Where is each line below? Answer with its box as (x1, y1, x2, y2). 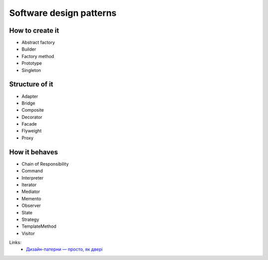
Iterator (21, 182, 37, 188)
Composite (21, 107, 44, 113)
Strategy (21, 216, 39, 222)
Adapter (21, 93, 38, 99)
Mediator (21, 189, 40, 195)
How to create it (9, 26, 60, 35)
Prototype (21, 60, 42, 66)
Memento (21, 195, 42, 201)
